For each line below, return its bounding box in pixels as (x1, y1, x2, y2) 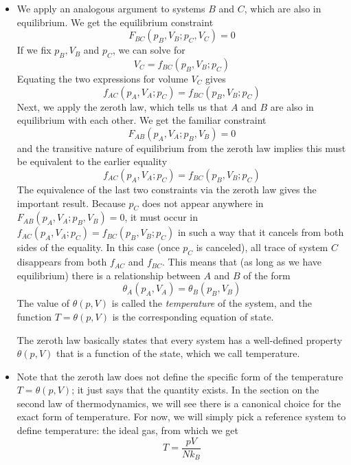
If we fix (16, 43, 52, 57)
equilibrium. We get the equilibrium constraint (16, 14, 214, 29)
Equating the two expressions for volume (16, 71, 188, 85)
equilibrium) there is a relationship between (16, 268, 201, 282)
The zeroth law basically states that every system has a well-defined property (16, 332, 343, 347)
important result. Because (16, 195, 126, 210)
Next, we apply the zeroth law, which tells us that (16, 99, 228, 113)
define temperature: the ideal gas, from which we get (16, 423, 238, 437)
